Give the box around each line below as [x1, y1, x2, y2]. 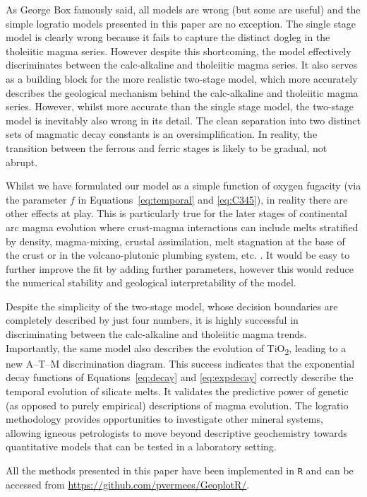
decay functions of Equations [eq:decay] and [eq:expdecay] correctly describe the [6, 370, 354, 385]
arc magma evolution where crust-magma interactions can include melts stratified [6, 219, 359, 234]
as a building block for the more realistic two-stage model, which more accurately [6, 71, 358, 86]
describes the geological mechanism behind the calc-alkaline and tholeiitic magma [6, 85, 359, 100]
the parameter [6, 192, 67, 206]
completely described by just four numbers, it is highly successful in [6, 312, 299, 327]
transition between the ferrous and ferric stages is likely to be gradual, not [6, 140, 327, 155]
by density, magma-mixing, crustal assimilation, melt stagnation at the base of [6, 233, 345, 248]
